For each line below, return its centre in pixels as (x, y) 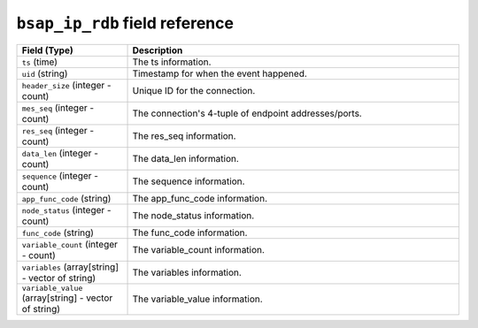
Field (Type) (48, 50)
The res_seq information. (184, 135)
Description (158, 50)
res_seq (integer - (58, 130)
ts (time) (39, 62)
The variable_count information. (199, 249)
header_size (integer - (66, 85)
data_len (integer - (60, 153)
